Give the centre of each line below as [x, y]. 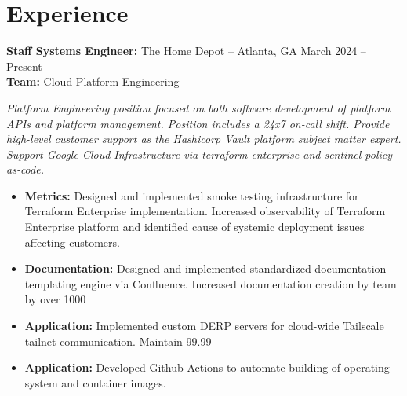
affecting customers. [72, 242]
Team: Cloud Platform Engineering [93, 81]
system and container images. [95, 382]
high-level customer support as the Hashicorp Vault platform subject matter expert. [204, 139]
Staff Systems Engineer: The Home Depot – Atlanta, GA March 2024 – [186, 51]
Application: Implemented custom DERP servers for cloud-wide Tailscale [204, 326]
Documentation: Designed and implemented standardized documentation [205, 268]
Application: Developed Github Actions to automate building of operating [207, 367]
